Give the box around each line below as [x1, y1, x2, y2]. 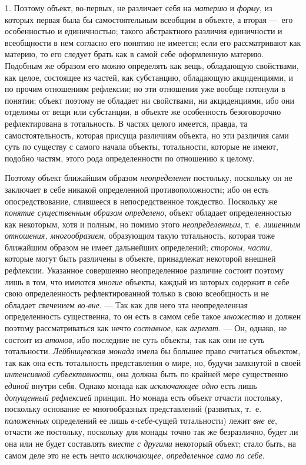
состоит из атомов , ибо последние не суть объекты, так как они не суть [5, 333, 265, 345]
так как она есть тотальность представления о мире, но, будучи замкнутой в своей [5, 356, 301, 368]
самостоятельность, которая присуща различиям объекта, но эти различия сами [5, 128, 289, 141]
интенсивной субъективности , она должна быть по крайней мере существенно [5, 368, 288, 380]
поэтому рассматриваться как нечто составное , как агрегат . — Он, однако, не [5, 322, 287, 334]
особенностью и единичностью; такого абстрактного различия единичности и [5, 25, 282, 37]
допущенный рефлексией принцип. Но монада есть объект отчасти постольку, [5, 391, 282, 403]
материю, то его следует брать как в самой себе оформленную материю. [5, 48, 264, 60]
